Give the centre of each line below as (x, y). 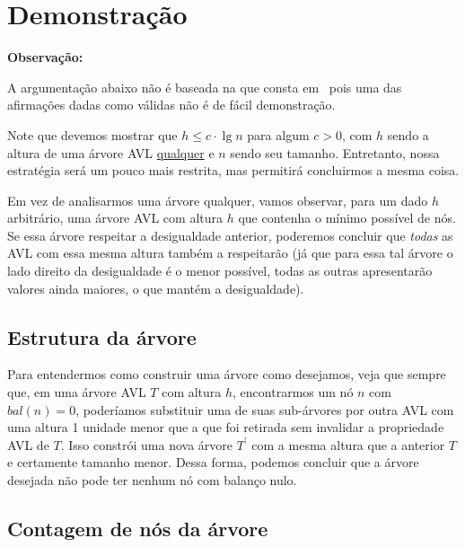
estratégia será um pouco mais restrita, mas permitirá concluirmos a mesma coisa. (233, 170)
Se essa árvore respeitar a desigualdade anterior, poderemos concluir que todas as (230, 235)
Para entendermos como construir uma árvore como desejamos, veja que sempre (227, 374)
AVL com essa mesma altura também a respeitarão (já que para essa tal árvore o (230, 253)
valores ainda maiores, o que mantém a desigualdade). (156, 288)
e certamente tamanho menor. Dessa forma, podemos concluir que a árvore (213, 462)
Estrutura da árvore (102, 336)
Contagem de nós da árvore (138, 528)
